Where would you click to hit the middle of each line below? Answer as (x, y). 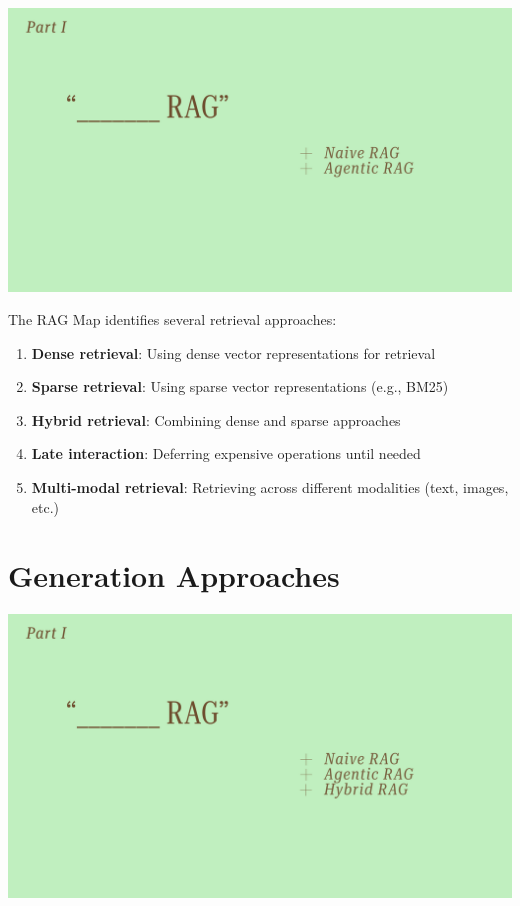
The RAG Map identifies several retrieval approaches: (172, 319)
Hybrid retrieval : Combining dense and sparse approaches (216, 419)
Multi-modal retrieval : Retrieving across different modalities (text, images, (270, 487)
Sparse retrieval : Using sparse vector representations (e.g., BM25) (240, 386)
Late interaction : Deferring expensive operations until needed (226, 453)
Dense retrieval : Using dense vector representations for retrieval (233, 352)
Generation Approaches (174, 575)
